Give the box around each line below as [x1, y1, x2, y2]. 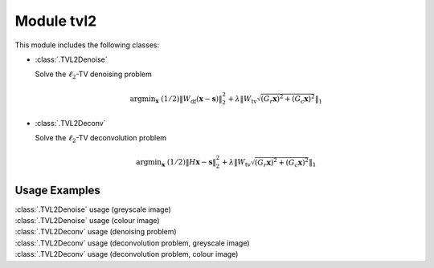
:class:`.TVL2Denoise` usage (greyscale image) [14, 205, 172, 214]
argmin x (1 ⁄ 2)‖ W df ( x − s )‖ [129, 94, 223, 105]
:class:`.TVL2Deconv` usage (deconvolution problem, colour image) [14, 250, 239, 259]
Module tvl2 [14, 12, 97, 30]
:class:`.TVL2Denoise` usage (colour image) [14, 215, 160, 225]
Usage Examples [14, 183, 100, 197]
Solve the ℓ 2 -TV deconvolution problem [35, 133, 167, 144]
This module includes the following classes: [14, 40, 160, 50]
